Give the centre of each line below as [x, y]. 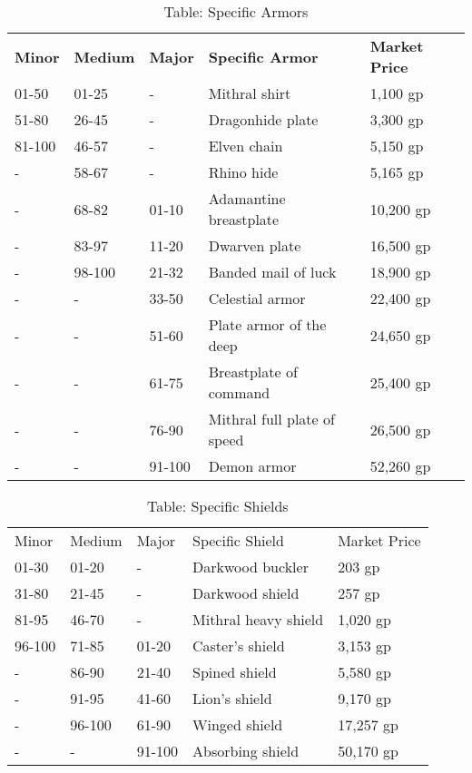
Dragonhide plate [263, 119]
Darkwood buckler [251, 567]
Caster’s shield [239, 646]
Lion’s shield [232, 698]
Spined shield [235, 672]
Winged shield [238, 724]
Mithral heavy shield [258, 619]
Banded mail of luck [272, 272]
